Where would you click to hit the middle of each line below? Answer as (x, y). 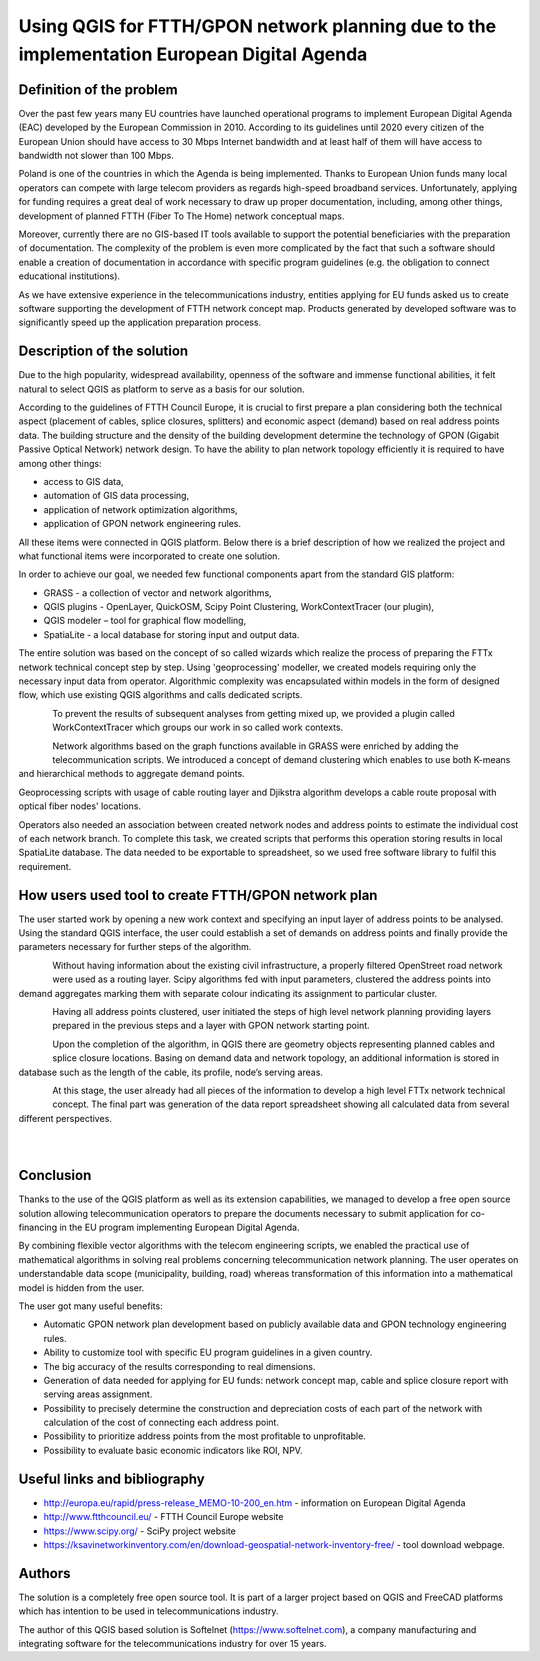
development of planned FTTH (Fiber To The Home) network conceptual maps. (181, 216)
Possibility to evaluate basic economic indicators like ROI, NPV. (173, 1450)
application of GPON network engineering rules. (142, 524)
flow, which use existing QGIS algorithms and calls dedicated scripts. (160, 695)
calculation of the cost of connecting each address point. (161, 1422)
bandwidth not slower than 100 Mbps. (96, 156)
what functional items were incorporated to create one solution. (149, 556)
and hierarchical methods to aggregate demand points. (131, 774)
